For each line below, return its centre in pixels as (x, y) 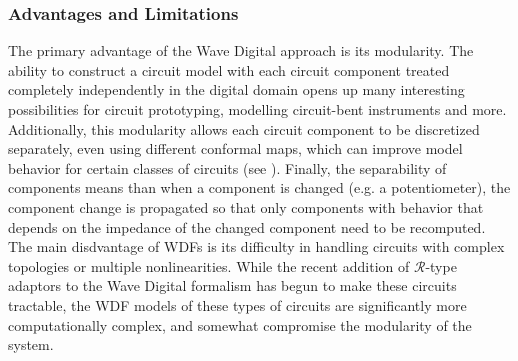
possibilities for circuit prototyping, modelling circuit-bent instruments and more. (257, 109)
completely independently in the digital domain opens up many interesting (236, 89)
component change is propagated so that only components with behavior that (246, 206)
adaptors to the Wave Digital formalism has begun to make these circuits (232, 285)
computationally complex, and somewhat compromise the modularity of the (240, 324)
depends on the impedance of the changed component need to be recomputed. (247, 226)
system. (31, 344)
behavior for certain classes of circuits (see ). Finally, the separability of (227, 167)
